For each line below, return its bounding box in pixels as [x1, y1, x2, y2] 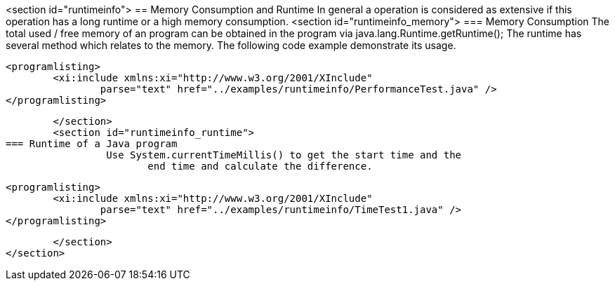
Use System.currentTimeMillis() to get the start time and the [106, 149, 462, 161]
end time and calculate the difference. [147, 161, 373, 172]
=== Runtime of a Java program [6, 138, 178, 149]
